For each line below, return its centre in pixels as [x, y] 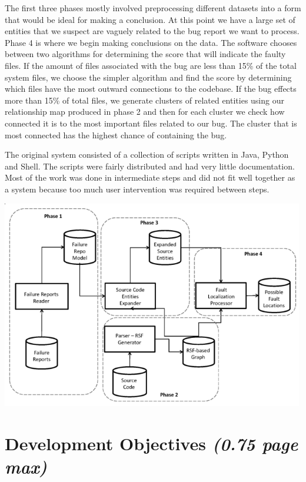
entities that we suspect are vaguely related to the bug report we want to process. [152, 31]
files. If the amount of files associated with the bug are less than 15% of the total [151, 65]
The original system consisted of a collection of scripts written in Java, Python [147, 154]
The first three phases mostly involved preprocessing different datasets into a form [153, 8]
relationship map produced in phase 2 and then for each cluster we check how [145, 112]
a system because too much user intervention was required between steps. [137, 189]
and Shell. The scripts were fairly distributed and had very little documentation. [150, 166]
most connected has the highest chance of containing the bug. [116, 134]
